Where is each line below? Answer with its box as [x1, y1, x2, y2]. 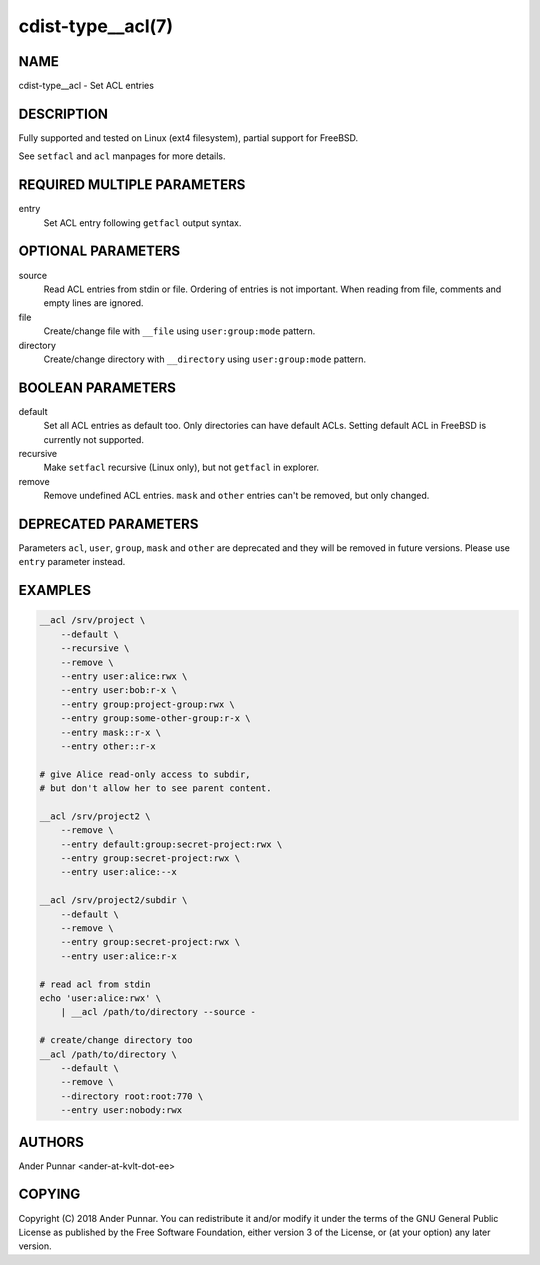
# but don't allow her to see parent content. [39, 783, 272, 794]
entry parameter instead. [18, 556, 126, 568]
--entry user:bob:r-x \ [60, 685, 177, 696]
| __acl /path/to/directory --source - [60, 1006, 257, 1018]
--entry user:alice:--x [60, 866, 177, 878]
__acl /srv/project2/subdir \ [39, 895, 188, 906]
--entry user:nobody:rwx [60, 1105, 183, 1116]
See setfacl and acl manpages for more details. [18, 150, 226, 162]
